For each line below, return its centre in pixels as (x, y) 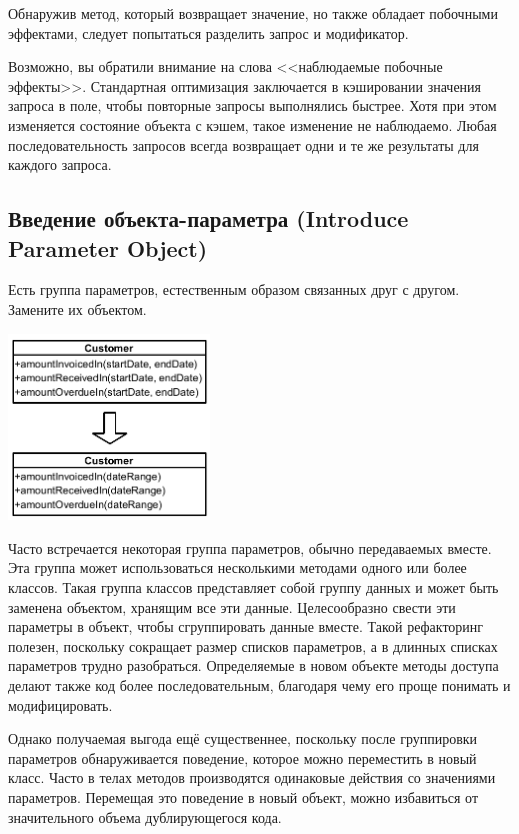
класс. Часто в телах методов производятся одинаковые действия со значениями (252, 777)
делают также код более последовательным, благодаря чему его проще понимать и (259, 685)
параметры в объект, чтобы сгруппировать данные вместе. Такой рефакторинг (246, 626)
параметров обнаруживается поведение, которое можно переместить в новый (242, 757)
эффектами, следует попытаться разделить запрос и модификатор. (208, 32)
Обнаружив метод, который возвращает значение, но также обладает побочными (253, 13)
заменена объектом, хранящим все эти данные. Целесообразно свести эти (232, 606)
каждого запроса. (60, 164)
